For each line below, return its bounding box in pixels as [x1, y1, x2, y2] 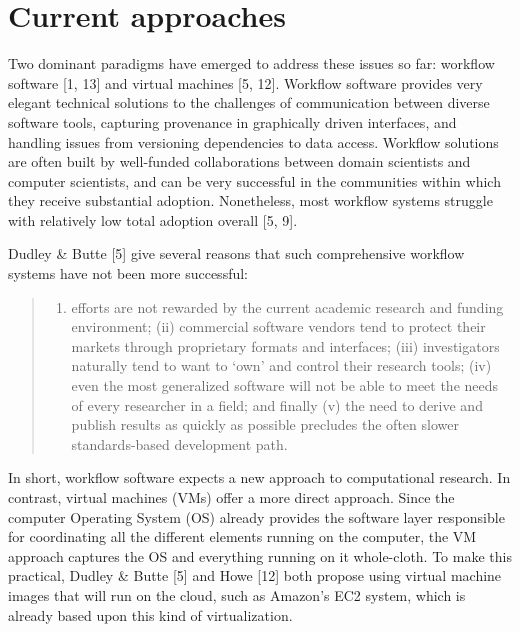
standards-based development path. [71, 433, 288, 454]
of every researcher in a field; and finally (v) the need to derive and [71, 394, 483, 415]
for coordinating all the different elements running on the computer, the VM [8, 526, 477, 547]
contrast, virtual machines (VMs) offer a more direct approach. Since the [8, 487, 455, 507]
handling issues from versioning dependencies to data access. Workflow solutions [8, 131, 499, 152]
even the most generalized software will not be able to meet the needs [71, 375, 499, 396]
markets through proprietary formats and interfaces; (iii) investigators [71, 335, 500, 356]
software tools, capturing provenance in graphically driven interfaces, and [8, 111, 457, 132]
